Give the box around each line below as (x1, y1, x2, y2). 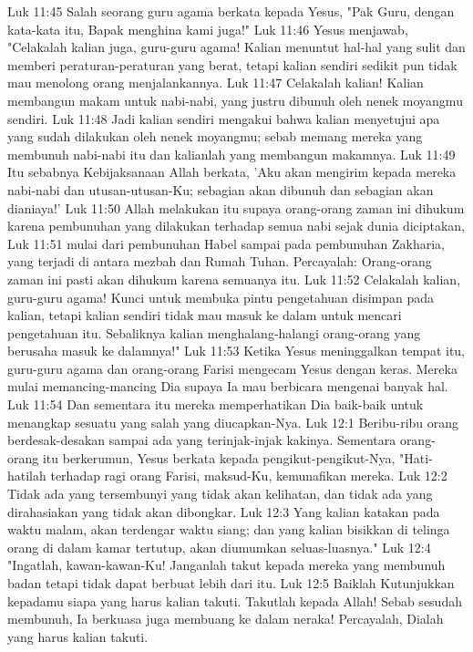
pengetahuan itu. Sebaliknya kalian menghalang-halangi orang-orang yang (7, 323, 421, 342)
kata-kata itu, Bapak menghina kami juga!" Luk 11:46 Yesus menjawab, (7, 19, 408, 38)
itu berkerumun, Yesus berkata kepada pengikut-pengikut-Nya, (42, 448, 396, 467)
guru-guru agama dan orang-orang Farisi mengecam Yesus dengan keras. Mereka (7, 358, 458, 378)
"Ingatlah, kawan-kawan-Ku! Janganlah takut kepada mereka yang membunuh (7, 555, 446, 574)
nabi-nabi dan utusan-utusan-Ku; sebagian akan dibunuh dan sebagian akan (7, 180, 434, 199)
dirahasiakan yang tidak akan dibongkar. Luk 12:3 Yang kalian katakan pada (7, 502, 440, 521)
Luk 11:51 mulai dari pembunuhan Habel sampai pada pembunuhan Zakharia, (7, 233, 445, 253)
